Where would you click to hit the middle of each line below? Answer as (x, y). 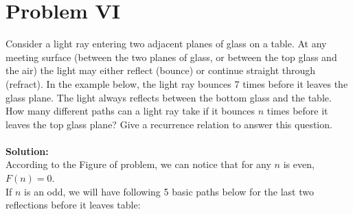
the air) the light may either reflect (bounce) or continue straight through (161, 70)
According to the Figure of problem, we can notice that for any (138, 164)
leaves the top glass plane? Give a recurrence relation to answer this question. (169, 124)
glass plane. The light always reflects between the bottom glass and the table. (169, 97)
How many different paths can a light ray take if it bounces (130, 111)
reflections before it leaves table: (73, 205)
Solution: (27, 151)
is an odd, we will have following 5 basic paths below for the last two (169, 191)
